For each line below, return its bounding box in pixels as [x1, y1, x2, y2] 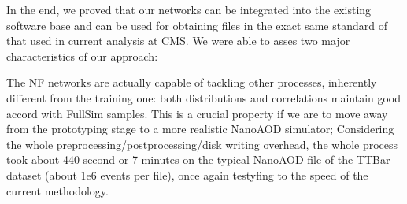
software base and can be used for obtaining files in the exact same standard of [6, 17, 387, 33]
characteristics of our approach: [6, 47, 158, 64]
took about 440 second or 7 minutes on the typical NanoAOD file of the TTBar [6, 151, 390, 168]
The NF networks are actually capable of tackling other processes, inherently [6, 74, 377, 91]
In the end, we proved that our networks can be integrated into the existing [6, 2, 372, 17]
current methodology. [6, 182, 109, 198]
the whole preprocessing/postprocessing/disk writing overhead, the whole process [6, 135, 398, 152]
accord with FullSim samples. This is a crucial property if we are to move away [6, 105, 388, 121]
